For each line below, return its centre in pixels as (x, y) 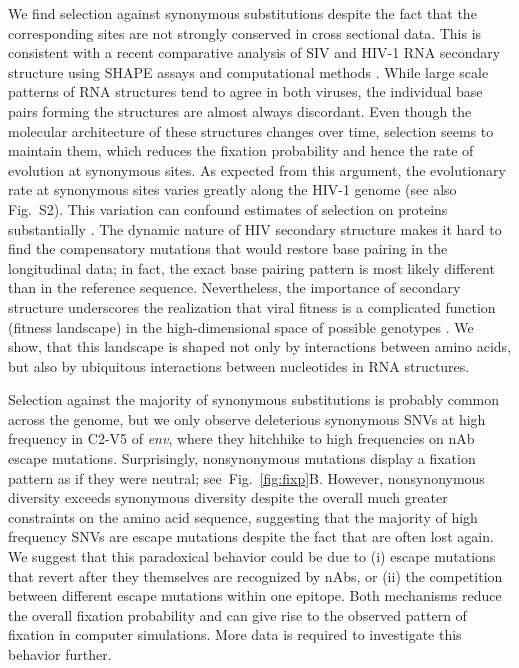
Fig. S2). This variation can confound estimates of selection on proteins (228, 208)
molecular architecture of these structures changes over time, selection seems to (251, 130)
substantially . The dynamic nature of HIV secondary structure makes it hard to (255, 228)
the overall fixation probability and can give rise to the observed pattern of (237, 614)
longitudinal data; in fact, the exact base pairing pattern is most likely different (251, 267)
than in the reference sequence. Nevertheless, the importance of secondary (234, 287)
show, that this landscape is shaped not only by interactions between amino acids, (260, 346)
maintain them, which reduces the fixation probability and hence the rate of (241, 150)
